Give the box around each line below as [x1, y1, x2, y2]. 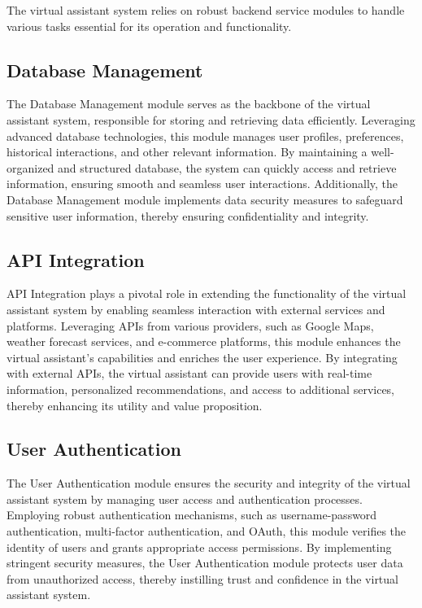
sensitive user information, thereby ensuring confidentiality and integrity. [7, 207, 369, 224]
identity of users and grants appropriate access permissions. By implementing [7, 538, 392, 555]
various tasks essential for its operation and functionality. [7, 17, 292, 34]
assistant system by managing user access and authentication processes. [7, 490, 363, 507]
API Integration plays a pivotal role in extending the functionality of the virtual [7, 285, 407, 302]
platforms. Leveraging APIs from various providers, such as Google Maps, [7, 317, 374, 334]
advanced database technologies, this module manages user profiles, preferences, [7, 127, 404, 144]
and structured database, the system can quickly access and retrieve [58, 159, 397, 176]
